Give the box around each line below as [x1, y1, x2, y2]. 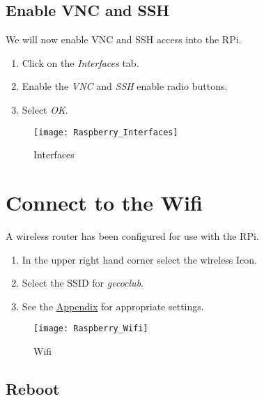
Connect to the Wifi [6, 188, 203, 217]
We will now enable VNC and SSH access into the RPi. [6, 32, 242, 47]
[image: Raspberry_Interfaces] [33, 127, 178, 137]
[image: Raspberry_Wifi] [33, 324, 148, 334]
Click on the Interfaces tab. [22, 55, 139, 70]
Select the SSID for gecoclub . [22, 275, 143, 290]
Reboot [6, 377, 60, 399]
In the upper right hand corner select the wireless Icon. [22, 252, 257, 266]
